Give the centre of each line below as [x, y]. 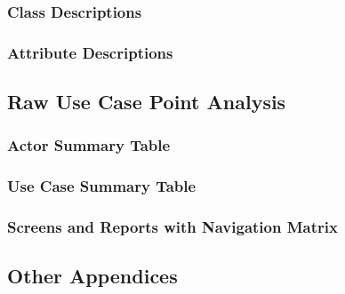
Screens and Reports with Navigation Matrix [172, 227]
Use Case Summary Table [102, 186]
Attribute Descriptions [90, 52]
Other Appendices [92, 276]
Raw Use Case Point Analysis [147, 102]
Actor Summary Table [89, 145]
